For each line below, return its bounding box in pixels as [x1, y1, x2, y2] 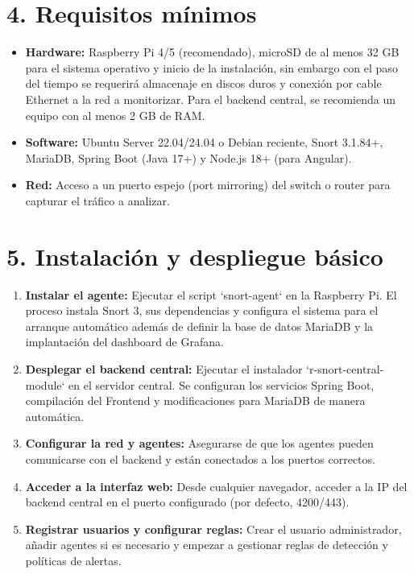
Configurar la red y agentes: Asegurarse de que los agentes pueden [25, 435, 374, 452]
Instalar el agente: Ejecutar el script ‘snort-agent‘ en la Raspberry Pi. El [25, 286, 397, 303]
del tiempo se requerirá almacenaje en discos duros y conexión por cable [25, 75, 382, 92]
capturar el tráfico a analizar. [25, 192, 170, 209]
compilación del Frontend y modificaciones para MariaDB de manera [25, 392, 366, 409]
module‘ [25, 376, 65, 393]
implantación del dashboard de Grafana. [25, 333, 224, 350]
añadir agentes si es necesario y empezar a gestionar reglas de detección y [25, 536, 388, 553]
